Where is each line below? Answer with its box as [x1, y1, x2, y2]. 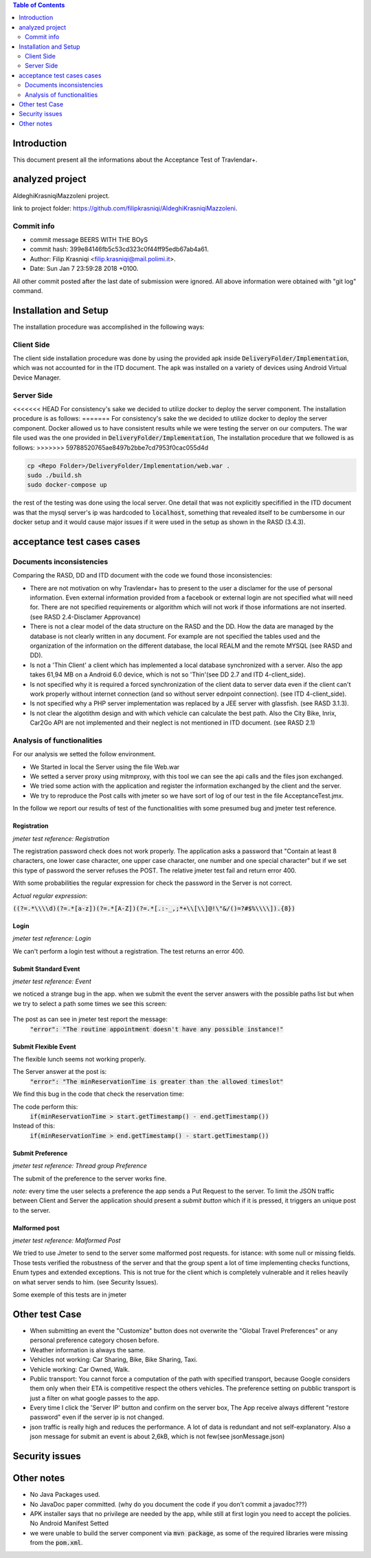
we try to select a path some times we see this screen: [12, 999, 168, 1007]
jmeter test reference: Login [12, 934, 91, 943]
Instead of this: [12, 1121, 55, 1130]
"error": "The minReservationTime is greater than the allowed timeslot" [30, 1077, 284, 1086]
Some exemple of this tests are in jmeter [12, 1291, 127, 1299]
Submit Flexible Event [12, 1042, 76, 1051]
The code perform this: [12, 1102, 78, 1110]
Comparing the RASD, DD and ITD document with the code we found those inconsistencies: [12, 571, 273, 580]
